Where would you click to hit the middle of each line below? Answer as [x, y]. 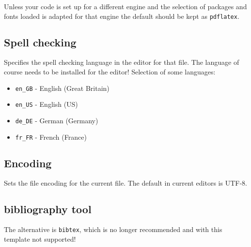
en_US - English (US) [47, 104]
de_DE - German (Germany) [57, 120]
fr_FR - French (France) [51, 137]
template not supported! [40, 239]
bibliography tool [48, 209]
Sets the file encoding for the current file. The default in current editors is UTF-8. [125, 183]
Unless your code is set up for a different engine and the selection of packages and [125, 6]
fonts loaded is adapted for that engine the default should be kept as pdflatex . [122, 16]
